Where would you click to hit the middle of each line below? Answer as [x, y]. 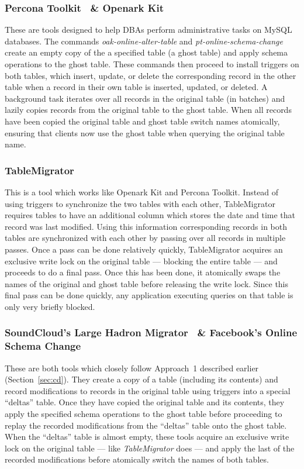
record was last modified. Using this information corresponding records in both [146, 226]
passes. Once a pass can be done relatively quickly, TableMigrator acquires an [144, 249]
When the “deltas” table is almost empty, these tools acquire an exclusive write [147, 437]
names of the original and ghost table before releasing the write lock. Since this [147, 283]
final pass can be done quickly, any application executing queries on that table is [149, 295]
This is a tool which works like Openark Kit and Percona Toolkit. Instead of [142, 192]
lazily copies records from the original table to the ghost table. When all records [148, 110]
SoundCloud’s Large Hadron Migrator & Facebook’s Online [151, 332]
